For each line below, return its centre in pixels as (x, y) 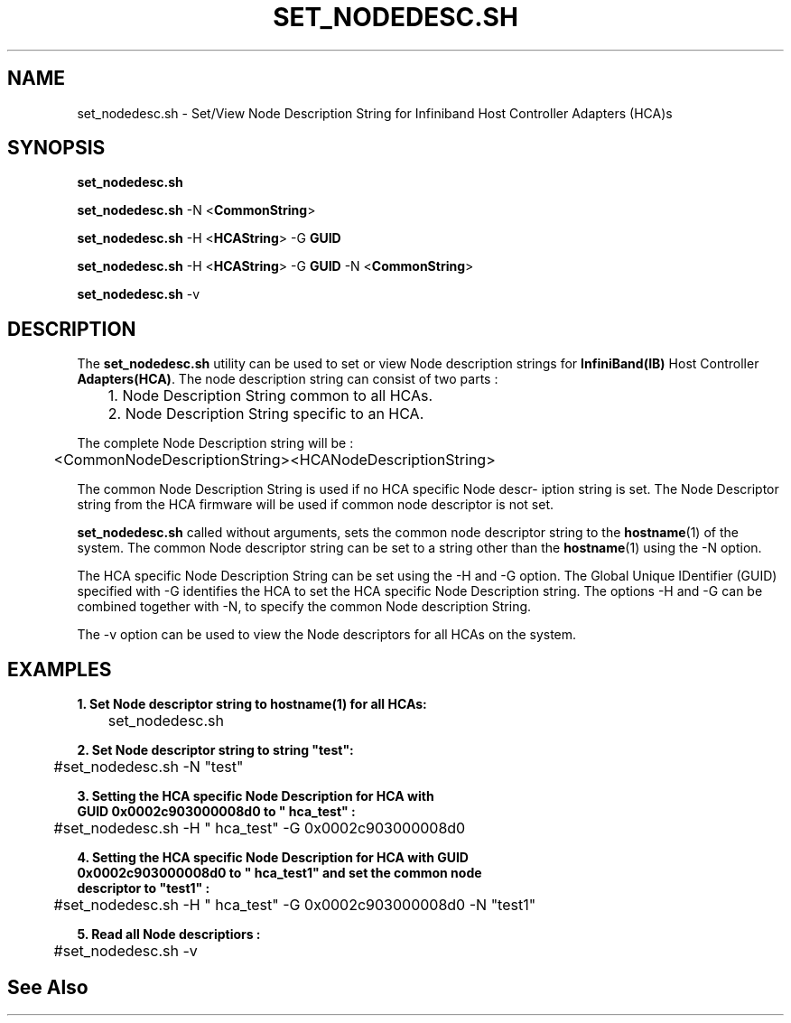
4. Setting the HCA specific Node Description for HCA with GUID (273, 858)
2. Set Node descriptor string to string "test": (215, 750)
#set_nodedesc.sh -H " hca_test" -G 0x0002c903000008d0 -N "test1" (295, 905)
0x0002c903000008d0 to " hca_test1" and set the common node (279, 873)
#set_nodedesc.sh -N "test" (149, 767)
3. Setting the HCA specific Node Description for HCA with (256, 796)
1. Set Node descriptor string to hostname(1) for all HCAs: (252, 704)
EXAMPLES (60, 669)
